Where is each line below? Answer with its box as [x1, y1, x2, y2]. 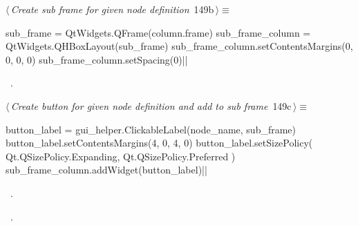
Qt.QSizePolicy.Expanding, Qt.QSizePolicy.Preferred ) [6, 149, 236, 163]
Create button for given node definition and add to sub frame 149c [10, 98, 292, 113]
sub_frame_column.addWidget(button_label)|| [6, 162, 207, 177]
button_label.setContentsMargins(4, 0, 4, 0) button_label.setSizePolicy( [6, 135, 313, 150]
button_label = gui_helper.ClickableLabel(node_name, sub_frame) [6, 122, 296, 136]
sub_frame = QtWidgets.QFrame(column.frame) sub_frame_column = [6, 25, 311, 39]
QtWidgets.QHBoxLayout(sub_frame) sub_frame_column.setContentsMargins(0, [6, 39, 353, 53]
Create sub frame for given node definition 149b [10, 2, 214, 16]
